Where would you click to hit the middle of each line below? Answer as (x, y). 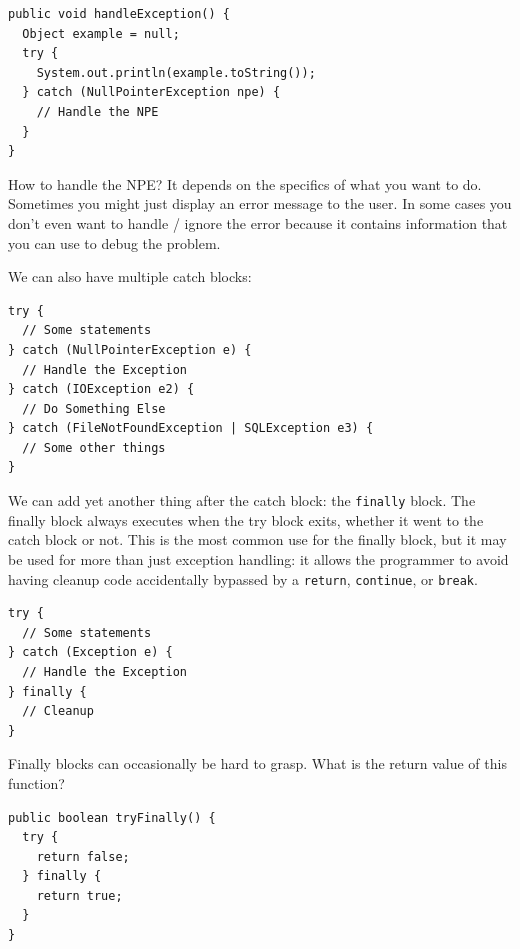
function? (36, 782)
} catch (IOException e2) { (101, 389)
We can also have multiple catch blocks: (130, 276)
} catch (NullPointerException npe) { (151, 92)
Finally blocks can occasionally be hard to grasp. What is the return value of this (257, 763)
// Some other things (94, 447)
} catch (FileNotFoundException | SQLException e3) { (191, 428)
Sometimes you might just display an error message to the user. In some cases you (260, 203)
